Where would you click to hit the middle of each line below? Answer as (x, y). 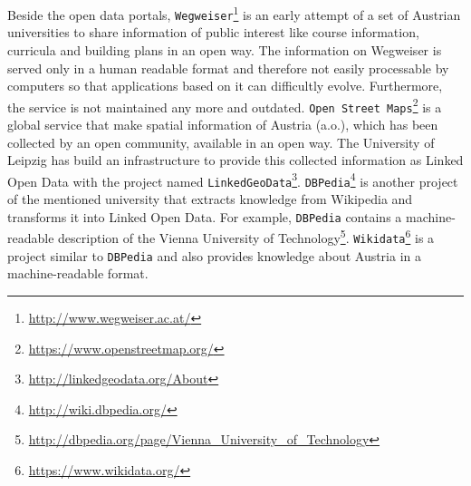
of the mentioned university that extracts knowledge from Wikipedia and (210, 199)
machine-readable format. (78, 273)
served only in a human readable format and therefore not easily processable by (228, 68)
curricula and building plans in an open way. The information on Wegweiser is (225, 49)
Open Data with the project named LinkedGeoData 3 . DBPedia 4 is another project (233, 180)
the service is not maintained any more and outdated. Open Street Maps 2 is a (225, 105)
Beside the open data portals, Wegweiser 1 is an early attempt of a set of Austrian (234, 13)
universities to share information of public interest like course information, (213, 32)
